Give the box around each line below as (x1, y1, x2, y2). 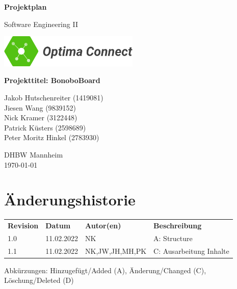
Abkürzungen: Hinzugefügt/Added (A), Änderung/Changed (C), (4, 265, 206, 275)
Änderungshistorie (4, 189, 136, 210)
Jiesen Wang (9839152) (4, 102, 76, 113)
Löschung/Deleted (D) (4, 275, 74, 285)
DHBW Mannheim (4, 149, 63, 160)
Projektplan (4, 2, 47, 12)
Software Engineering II (4, 18, 78, 29)
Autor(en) (85, 220, 121, 230)
